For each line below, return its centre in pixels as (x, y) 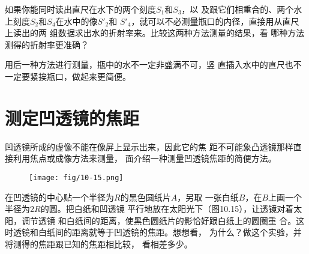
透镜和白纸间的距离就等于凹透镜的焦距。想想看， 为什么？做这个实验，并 (157, 232)
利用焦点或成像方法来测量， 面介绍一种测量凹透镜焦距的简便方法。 (145, 158)
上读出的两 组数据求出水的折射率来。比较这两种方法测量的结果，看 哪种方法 (155, 33)
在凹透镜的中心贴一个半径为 (59, 197)
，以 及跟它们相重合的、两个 (238, 9)
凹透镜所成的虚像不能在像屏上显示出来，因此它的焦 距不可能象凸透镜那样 (149, 146)
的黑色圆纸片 (145, 197)
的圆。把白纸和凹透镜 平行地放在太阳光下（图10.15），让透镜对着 (167, 209)
